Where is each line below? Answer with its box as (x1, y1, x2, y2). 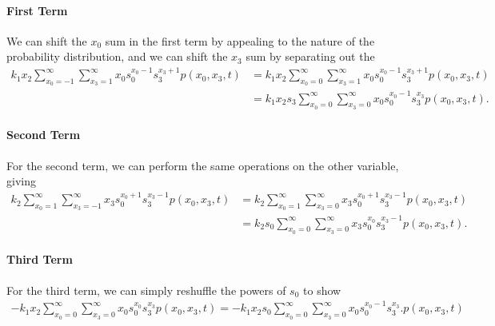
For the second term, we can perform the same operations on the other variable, (6, 157, 399, 173)
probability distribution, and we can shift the (6, 48, 228, 65)
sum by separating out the (246, 48, 375, 65)
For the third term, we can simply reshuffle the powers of (6, 281, 286, 298)
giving (6, 173, 36, 189)
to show (303, 281, 341, 298)
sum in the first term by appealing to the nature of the (105, 32, 375, 49)
